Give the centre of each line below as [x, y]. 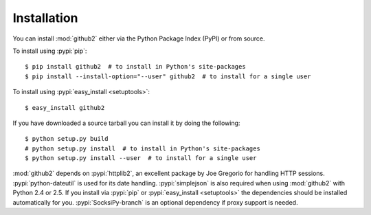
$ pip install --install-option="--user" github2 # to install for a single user [168, 76]
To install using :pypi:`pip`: [50, 51]
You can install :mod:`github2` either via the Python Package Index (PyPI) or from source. [139, 38]
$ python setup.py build [67, 139]
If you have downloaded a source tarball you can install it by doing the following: [126, 123]
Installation [45, 18]
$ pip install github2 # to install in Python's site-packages [136, 67]
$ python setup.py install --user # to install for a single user [141, 158]
